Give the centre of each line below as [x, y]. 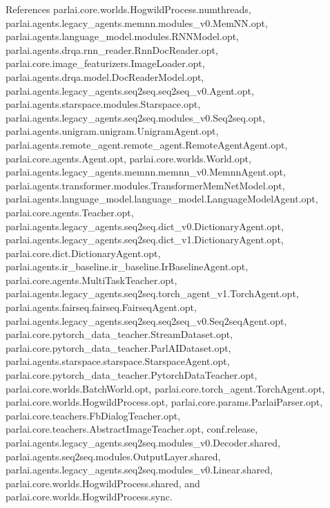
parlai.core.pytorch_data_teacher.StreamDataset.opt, [119, 334]
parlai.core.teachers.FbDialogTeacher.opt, [93, 415]
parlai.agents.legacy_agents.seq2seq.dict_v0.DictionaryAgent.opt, [145, 226]
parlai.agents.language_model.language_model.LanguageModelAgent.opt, [162, 199]
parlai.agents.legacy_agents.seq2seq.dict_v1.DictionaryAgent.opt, [145, 239]
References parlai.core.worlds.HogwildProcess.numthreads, [128, 9]
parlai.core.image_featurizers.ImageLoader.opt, [105, 63]
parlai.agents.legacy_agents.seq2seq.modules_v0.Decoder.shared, [143, 442]
